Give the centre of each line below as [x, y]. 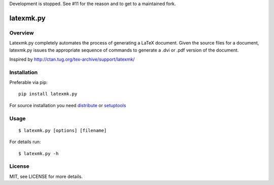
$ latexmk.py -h [39, 153]
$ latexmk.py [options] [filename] [63, 130]
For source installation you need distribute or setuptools [68, 105]
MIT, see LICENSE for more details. [46, 176]
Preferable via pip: [28, 82]
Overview [22, 33]
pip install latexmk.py [48, 94]
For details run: [25, 142]
